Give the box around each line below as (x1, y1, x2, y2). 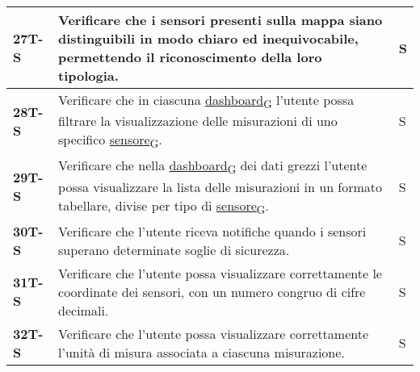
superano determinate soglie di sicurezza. (58, 240, 290, 259)
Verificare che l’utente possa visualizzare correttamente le (58, 263, 382, 282)
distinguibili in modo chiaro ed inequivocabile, (58, 29, 359, 48)
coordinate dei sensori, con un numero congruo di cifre (58, 282, 366, 301)
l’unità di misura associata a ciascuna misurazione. (58, 342, 345, 362)
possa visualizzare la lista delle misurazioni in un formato (58, 177, 383, 196)
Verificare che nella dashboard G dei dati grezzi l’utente (58, 156, 367, 178)
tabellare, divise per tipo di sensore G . (58, 195, 269, 217)
